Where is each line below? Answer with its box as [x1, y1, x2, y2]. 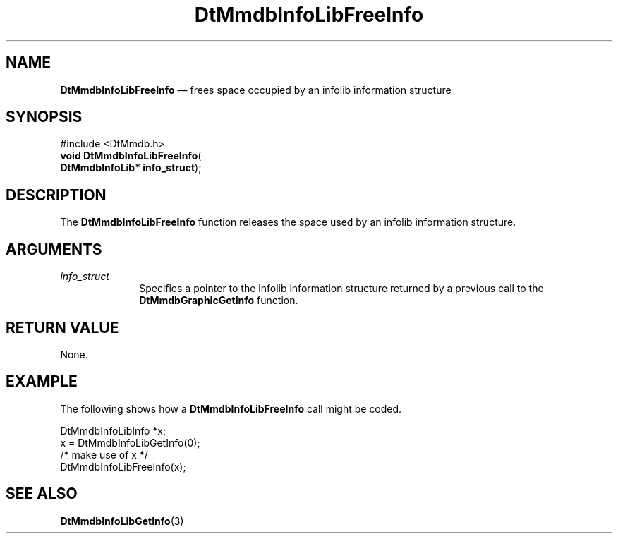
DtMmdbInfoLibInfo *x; [60, 424, 166, 437]
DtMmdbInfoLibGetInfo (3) [60, 514, 184, 527]
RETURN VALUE [6, 318, 119, 337]
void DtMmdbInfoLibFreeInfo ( [60, 150, 202, 162]
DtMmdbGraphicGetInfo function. [139, 294, 298, 307]
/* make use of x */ [60, 448, 148, 461]
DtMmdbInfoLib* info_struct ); [60, 162, 202, 174]
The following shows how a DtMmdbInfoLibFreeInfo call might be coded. [60, 402, 402, 415]
